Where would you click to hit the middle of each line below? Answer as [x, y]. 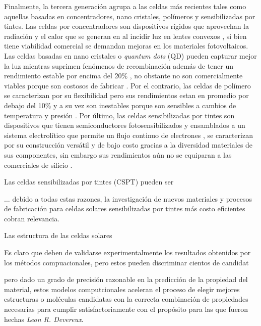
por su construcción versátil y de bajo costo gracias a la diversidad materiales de [128, 145]
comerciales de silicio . [38, 165]
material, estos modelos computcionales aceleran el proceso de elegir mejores [122, 289]
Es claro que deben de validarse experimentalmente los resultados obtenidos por [127, 252]
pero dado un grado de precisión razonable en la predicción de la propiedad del [126, 279]
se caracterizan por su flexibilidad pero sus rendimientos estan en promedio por [126, 95]
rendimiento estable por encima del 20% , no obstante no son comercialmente [123, 76]
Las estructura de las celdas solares [58, 235]
